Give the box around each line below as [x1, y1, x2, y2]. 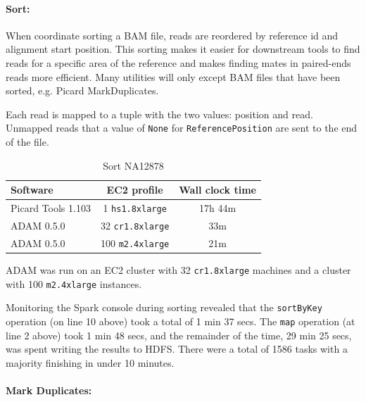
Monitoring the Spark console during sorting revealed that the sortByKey [6, 300, 322, 315]
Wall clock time [179, 182, 256, 197]
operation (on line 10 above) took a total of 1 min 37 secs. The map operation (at [6, 313, 355, 328]
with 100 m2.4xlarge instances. [6, 276, 142, 291]
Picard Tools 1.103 [11, 201, 91, 215]
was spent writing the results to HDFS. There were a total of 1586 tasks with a [6, 341, 348, 356]
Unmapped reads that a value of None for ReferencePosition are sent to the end [6, 120, 358, 135]
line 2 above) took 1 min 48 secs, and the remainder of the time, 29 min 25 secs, [6, 327, 352, 342]
